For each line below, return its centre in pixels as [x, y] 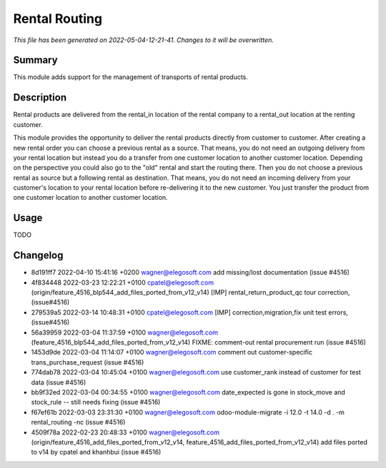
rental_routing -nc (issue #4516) [78, 422]
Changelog [38, 256]
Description [40, 97]
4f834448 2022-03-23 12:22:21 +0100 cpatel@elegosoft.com [123, 283]
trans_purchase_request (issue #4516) [88, 362]
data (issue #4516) [59, 382]
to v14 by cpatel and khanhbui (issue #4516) [96, 452]
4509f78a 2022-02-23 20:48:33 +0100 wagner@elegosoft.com [125, 432]
